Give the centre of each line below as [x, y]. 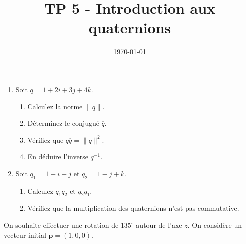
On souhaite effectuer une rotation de [61, 225]
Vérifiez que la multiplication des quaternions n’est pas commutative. [133, 208]
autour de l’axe [159, 225]
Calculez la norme [55, 106]
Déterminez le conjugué [63, 123]
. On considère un [215, 225]
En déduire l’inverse [58, 157]
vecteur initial [25, 235]
